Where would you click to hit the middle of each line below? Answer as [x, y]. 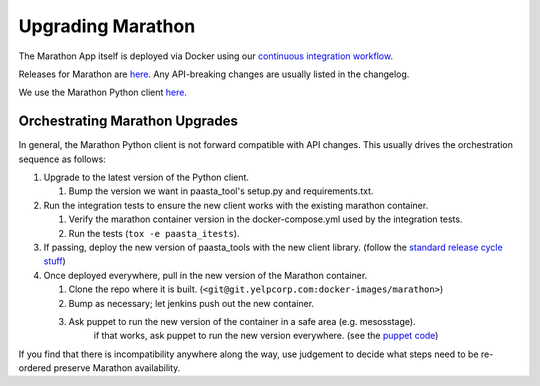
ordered [35, 368]
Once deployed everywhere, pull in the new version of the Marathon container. [205, 275]
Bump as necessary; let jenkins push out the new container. [191, 303]
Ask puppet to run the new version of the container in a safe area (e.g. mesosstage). [242, 321]
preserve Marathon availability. [117, 368]
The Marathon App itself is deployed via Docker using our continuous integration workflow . [206, 56]
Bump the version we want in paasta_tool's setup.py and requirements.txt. [221, 191]
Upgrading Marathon [107, 26]
